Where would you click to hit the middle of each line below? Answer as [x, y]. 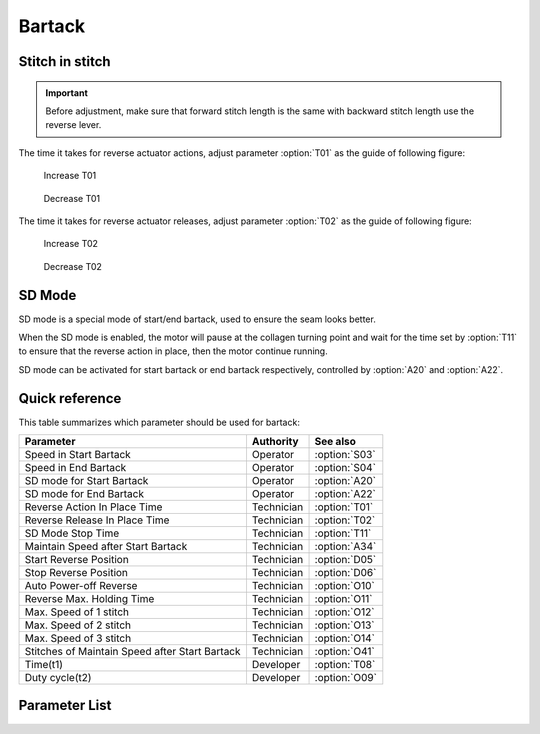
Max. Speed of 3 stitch [78, 638]
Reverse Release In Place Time [97, 520]
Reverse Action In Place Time [93, 507]
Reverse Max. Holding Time [89, 599]
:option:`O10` [344, 586]
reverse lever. [73, 125]
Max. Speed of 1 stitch [77, 612]
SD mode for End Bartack [84, 494]
